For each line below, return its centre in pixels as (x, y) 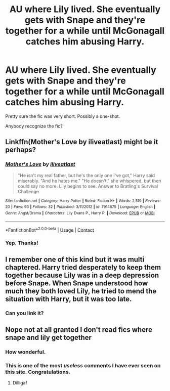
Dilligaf (20, 383)
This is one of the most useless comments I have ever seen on (83, 365)
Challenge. (29, 191)
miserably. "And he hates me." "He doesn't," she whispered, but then (89, 181)
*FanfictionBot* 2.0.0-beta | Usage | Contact (50, 230)
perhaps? (21, 150)
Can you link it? (25, 313)
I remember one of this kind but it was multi (75, 259)
